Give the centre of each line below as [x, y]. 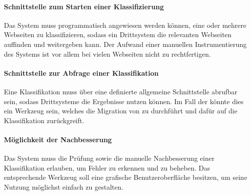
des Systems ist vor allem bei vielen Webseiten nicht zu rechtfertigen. [107, 54]
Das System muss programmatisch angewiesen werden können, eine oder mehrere [125, 25]
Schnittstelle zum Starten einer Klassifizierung [84, 6]
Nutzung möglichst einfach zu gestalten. [64, 186]
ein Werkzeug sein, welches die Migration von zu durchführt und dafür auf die [121, 111]
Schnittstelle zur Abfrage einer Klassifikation [81, 73]
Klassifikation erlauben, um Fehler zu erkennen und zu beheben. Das [107, 167]
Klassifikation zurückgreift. [44, 120]
